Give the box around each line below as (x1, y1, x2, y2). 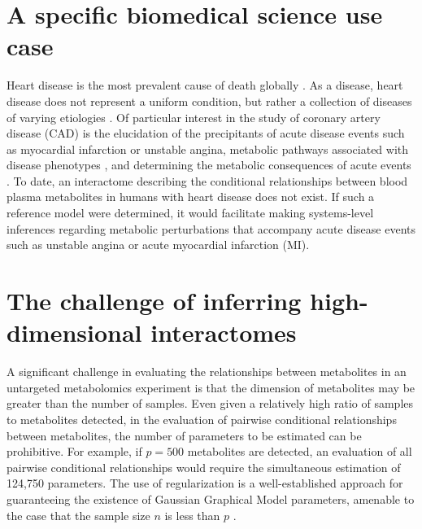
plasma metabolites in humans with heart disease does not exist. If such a (7, 188, 375, 205)
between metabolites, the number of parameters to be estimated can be (7, 426, 362, 444)
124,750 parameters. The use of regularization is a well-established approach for (7, 474, 403, 492)
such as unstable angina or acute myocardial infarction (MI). (7, 236, 310, 253)
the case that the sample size (7, 506, 150, 523)
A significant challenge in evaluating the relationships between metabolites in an (7, 363, 407, 380)
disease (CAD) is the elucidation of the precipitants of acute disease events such (7, 125, 405, 142)
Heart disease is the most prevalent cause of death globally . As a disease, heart (7, 77, 403, 94)
